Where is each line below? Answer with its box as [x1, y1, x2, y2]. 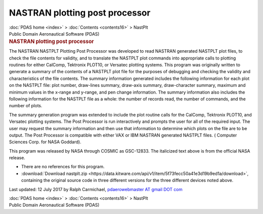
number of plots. [9, 103, 42, 109]
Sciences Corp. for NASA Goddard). [9, 139, 81, 145]
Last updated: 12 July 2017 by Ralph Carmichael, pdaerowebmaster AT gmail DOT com [9, 186, 183, 192]
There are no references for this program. [21, 164, 105, 170]
